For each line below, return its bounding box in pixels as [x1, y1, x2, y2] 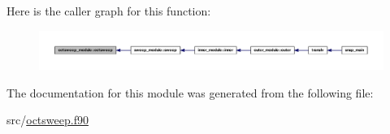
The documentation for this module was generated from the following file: [6, 84, 374, 101]
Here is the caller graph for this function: [6, 2, 211, 19]
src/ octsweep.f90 [6, 111, 89, 128]
